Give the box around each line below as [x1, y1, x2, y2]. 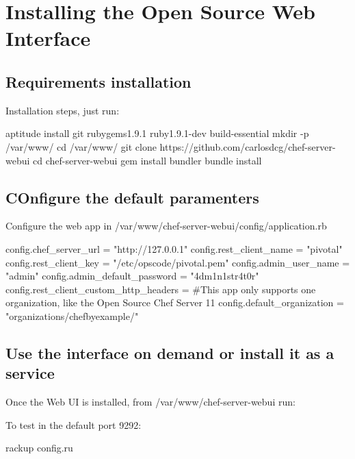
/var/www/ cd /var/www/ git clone [5, 139, 157, 153]
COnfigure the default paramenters [5, 186, 259, 208]
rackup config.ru [5, 441, 73, 455]
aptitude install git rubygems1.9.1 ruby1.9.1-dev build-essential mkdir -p [5, 126, 309, 140]
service [5, 362, 55, 384]
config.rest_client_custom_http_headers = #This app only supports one [5, 282, 316, 296]
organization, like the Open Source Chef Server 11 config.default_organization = [5, 295, 344, 310]
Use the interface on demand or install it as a [5, 342, 334, 363]
